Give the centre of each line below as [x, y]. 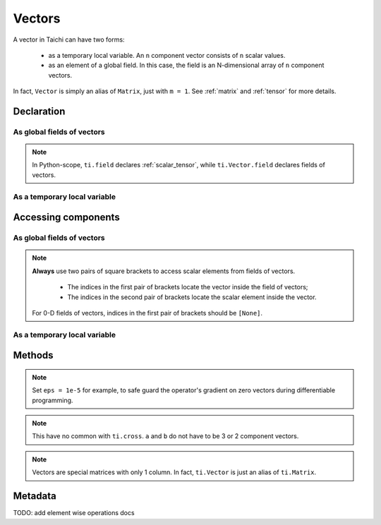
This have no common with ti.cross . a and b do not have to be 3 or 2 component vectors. [165, 436]
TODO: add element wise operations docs [74, 513]
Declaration [39, 111]
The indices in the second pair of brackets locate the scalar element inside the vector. [192, 297]
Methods [33, 355]
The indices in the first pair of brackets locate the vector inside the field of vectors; [188, 287]
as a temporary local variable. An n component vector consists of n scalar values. [167, 55]
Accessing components [66, 218]
